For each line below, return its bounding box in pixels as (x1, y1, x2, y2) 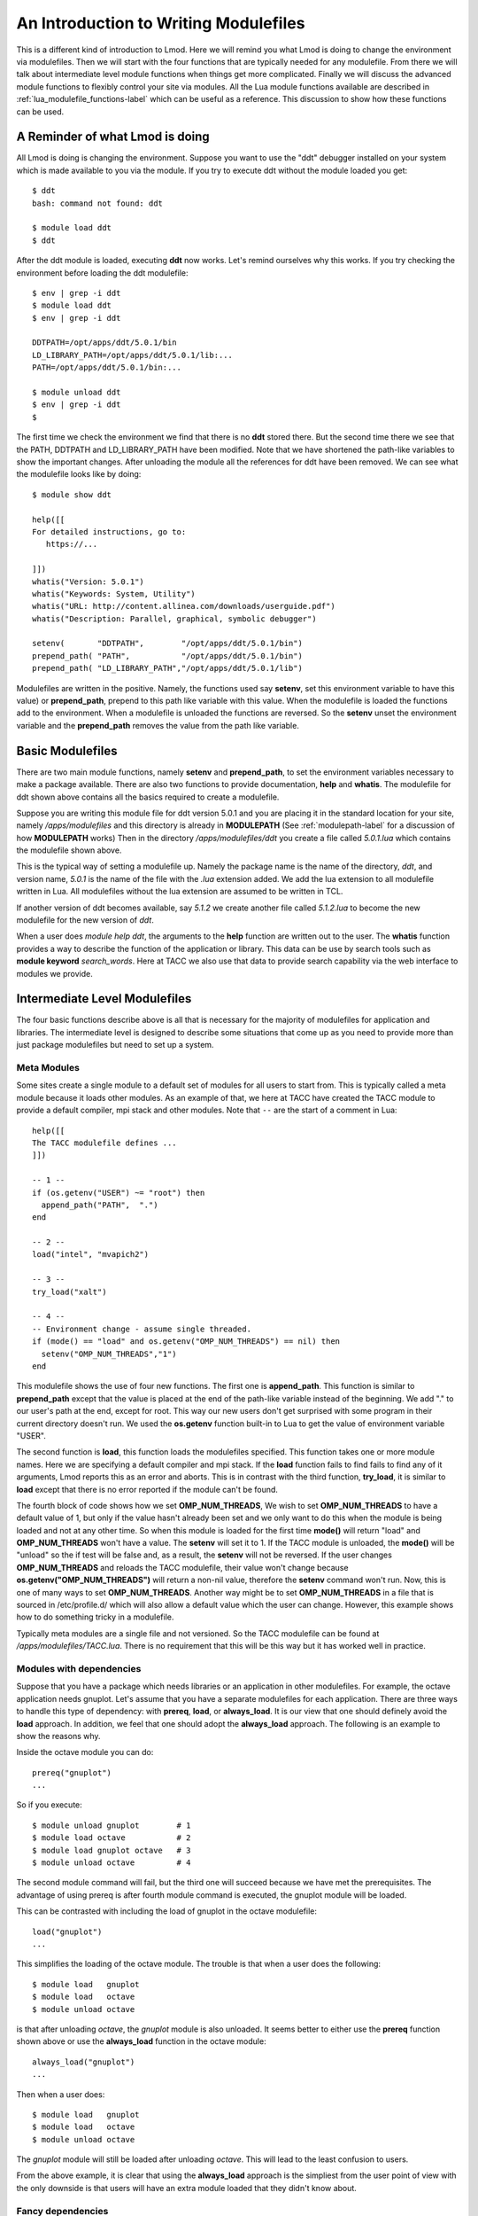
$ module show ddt (32, 489, 112, 500)
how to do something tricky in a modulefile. (16, 1611, 174, 1622)
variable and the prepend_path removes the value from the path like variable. (16, 720, 300, 730)
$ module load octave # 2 (32, 1833, 191, 1843)
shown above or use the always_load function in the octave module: (16, 2036, 266, 2047)
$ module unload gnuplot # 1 (32, 1820, 191, 1830)
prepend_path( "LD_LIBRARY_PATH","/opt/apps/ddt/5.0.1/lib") (32, 663, 303, 674)
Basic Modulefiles (16, 743, 119, 758)
